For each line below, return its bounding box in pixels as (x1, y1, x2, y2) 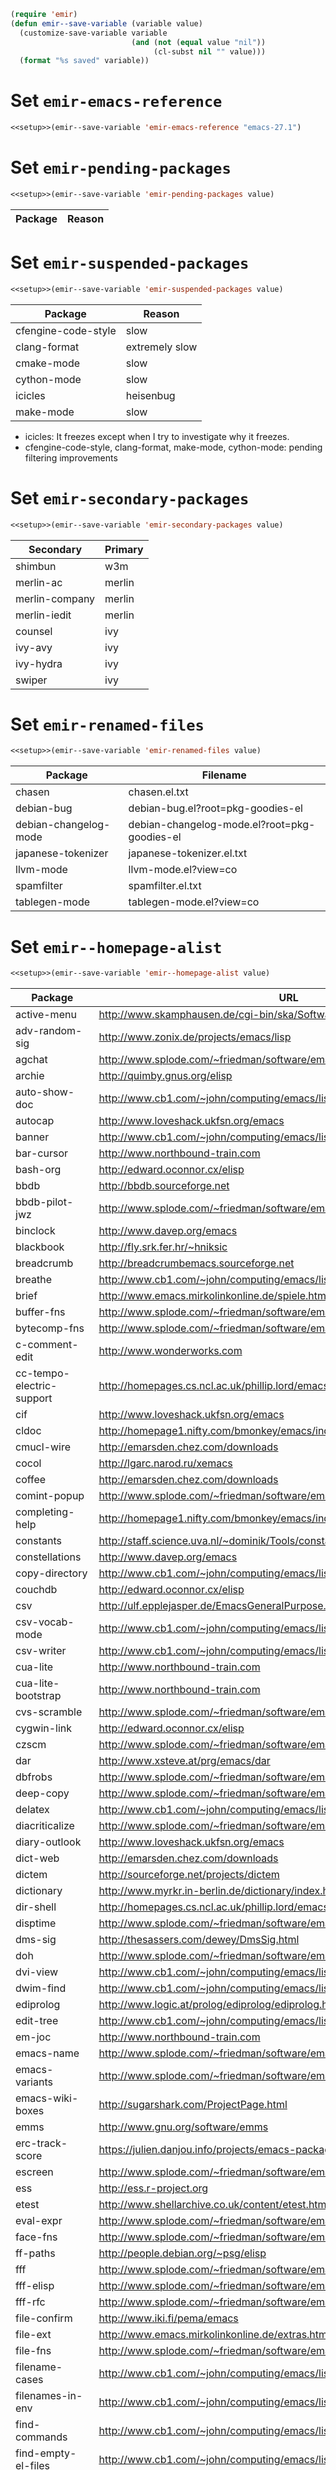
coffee (15, 1473, 47, 1487)
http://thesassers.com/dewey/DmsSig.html (98, 1933, 300, 1947)
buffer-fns (15, 1305, 66, 1319)
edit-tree (15, 2014, 59, 2028)
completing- (15, 1505, 75, 1519)
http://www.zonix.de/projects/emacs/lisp (98, 1030, 292, 1044)
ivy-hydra (15, 656, 63, 670)
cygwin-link (15, 1721, 73, 1735)
